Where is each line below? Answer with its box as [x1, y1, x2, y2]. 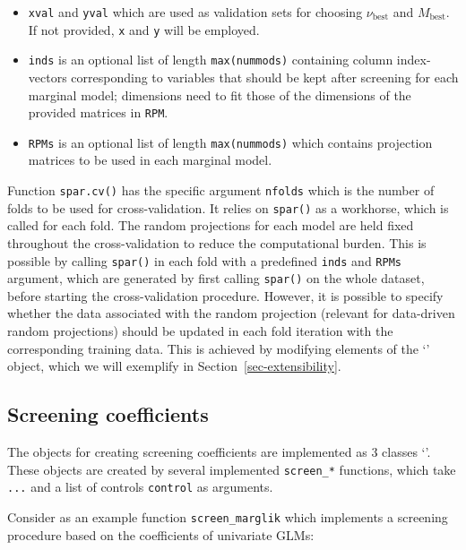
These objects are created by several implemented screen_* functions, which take [7, 460, 456, 478]
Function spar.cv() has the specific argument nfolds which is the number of [7, 181, 435, 200]
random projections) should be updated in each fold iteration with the [7, 322, 393, 340]
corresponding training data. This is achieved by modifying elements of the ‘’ [7, 339, 430, 357]
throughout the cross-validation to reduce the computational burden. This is [7, 233, 427, 252]
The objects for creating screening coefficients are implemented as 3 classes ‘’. [7, 443, 431, 461]
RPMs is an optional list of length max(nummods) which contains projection [28, 133, 433, 151]
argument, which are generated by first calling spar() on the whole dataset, [7, 269, 425, 288]
